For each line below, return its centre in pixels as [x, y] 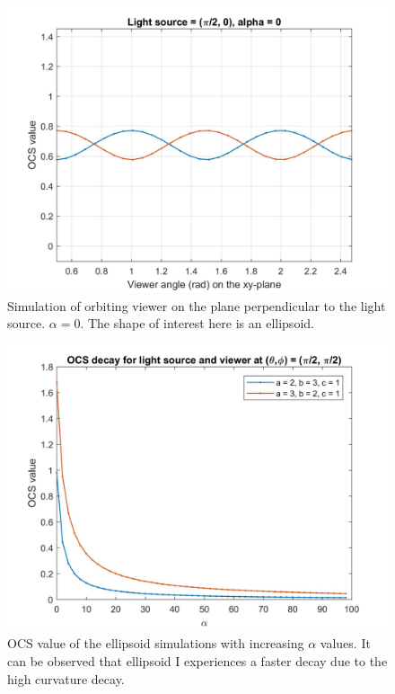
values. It [345, 643]
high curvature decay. [66, 678]
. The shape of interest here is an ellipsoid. [197, 323]
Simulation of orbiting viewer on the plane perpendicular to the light [197, 305]
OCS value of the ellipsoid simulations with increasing [156, 643]
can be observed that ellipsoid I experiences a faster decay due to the [197, 660]
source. [26, 323]
